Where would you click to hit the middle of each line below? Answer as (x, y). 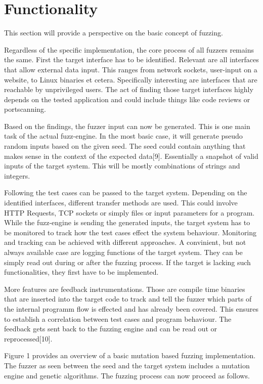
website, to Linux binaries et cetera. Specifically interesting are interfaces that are (131, 79)
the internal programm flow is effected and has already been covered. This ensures (131, 308)
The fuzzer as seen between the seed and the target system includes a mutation (127, 365)
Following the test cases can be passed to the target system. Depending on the (126, 193)
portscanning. (25, 109)
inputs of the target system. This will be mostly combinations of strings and (122, 166)
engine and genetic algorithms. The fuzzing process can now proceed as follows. (127, 375)
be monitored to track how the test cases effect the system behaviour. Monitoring (130, 232)
